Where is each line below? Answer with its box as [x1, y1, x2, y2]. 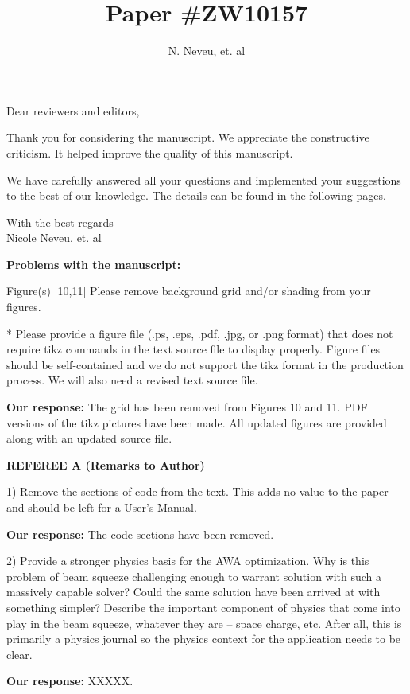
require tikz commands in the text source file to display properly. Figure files [6, 341, 381, 357]
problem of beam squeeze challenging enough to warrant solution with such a [6, 567, 382, 584]
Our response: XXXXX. [6, 673, 133, 689]
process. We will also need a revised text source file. [6, 372, 258, 388]
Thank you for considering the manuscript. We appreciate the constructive [6, 129, 369, 146]
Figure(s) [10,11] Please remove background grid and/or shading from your [6, 283, 371, 299]
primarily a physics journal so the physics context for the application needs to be [6, 630, 401, 647]
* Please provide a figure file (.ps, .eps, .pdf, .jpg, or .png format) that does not [6, 325, 393, 341]
